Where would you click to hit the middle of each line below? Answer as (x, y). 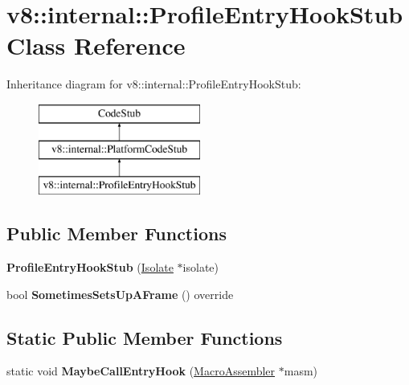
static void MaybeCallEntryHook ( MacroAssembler (141, 371)
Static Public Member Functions (145, 337)
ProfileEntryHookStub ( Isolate (90, 267)
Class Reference (96, 45)
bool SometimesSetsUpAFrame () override (120, 294)
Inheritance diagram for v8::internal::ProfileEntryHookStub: (154, 84)
